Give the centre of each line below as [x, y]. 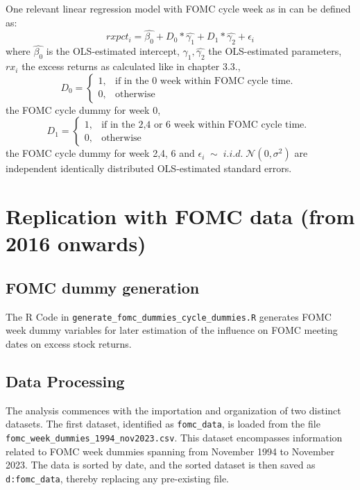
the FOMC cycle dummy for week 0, [83, 109]
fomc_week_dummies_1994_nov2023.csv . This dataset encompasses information [174, 438]
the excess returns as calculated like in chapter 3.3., [131, 66]
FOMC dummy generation [103, 287]
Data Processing [65, 381]
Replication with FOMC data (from [180, 216]
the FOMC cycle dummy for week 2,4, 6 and [100, 153]
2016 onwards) [76, 243]
